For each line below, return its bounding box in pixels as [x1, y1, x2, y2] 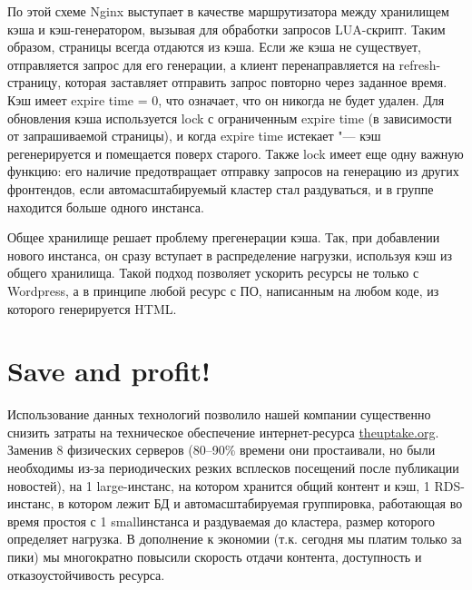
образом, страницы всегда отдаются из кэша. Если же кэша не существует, [7, 37, 421, 56]
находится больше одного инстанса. [7, 197, 204, 216]
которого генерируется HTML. [7, 299, 177, 318]
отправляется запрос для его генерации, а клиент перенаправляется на [7, 54, 395, 74]
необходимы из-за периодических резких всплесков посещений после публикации [7, 458, 459, 477]
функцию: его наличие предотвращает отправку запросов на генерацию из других [7, 162, 459, 181]
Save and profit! [7, 352, 211, 389]
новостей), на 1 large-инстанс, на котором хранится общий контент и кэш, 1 [7, 476, 430, 495]
